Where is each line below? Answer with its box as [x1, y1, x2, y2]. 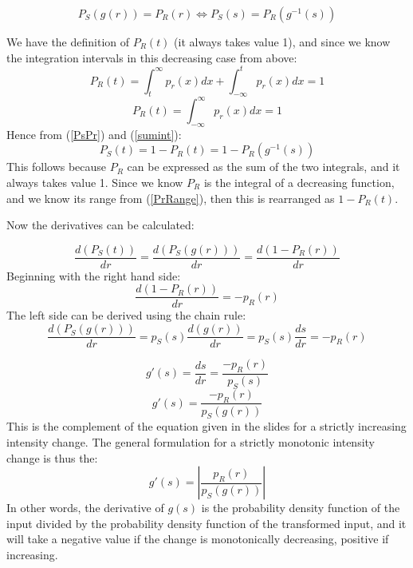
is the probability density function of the [201, 499, 400, 516]
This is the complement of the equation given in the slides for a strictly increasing [6, 418, 407, 435]
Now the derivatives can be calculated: [6, 216, 195, 233]
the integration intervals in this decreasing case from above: [6, 49, 297, 66]
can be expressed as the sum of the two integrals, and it [127, 158, 400, 175]
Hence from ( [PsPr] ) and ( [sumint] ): [6, 125, 182, 142]
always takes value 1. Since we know [6, 173, 183, 190]
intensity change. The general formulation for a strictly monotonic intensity [6, 433, 376, 450]
